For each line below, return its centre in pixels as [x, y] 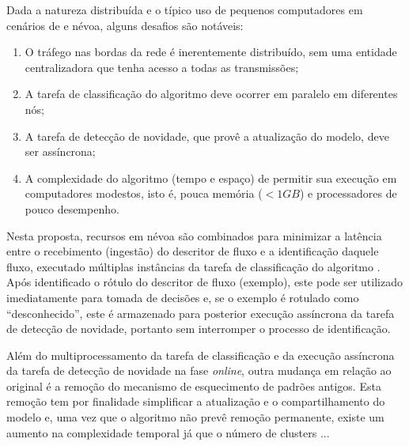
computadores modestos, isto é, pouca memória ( [144, 193]
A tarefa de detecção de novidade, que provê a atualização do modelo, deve [207, 136]
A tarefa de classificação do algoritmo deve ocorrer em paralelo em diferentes [211, 94]
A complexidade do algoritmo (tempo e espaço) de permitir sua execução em [211, 178]
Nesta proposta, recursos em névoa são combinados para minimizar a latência [194, 235]
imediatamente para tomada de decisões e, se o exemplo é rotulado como [183, 297]
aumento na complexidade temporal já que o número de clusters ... [168, 432]
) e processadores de [348, 193]
